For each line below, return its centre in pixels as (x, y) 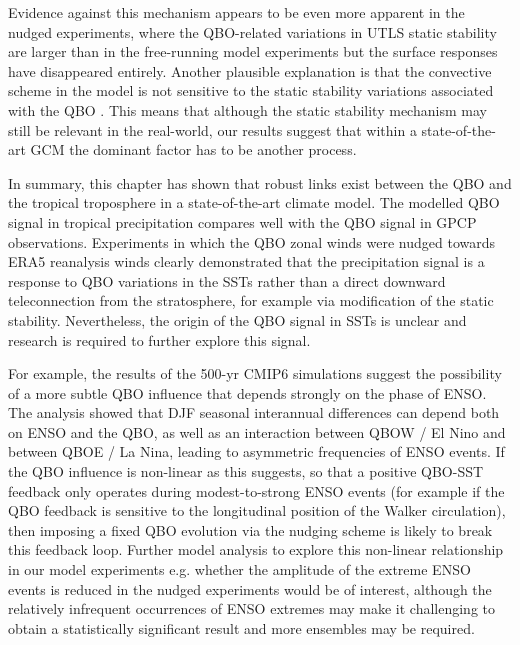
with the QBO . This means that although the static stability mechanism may (247, 109)
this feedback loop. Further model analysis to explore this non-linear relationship (256, 549)
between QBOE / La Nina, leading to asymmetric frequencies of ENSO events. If (256, 451)
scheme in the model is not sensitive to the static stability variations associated (251, 90)
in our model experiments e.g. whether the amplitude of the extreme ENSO (239, 569)
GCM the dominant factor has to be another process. (193, 149)
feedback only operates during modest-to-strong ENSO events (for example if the (256, 490)
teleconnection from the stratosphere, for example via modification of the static (251, 300)
